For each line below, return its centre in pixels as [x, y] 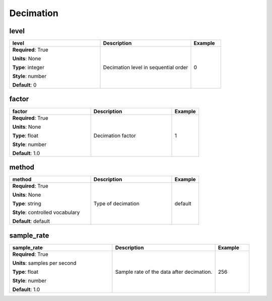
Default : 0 [24, 85]
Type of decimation [116, 204]
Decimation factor [115, 135]
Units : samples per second [44, 263]
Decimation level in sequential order [146, 67]
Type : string [27, 204]
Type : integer [28, 67]
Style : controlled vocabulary [46, 212]
